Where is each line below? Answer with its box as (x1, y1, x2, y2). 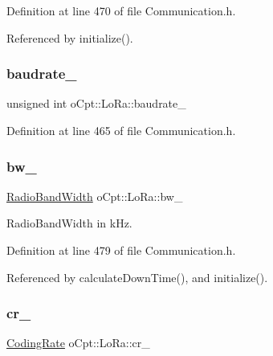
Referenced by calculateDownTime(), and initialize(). (6, 268, 268, 285)
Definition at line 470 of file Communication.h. (6, 2, 236, 18)
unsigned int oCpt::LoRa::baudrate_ (6, 95, 186, 112)
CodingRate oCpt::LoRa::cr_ (6, 334, 150, 351)
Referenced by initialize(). (6, 29, 133, 46)
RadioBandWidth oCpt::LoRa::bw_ (6, 187, 183, 204)
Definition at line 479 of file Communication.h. (6, 242, 236, 258)
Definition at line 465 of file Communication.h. (6, 122, 236, 138)
